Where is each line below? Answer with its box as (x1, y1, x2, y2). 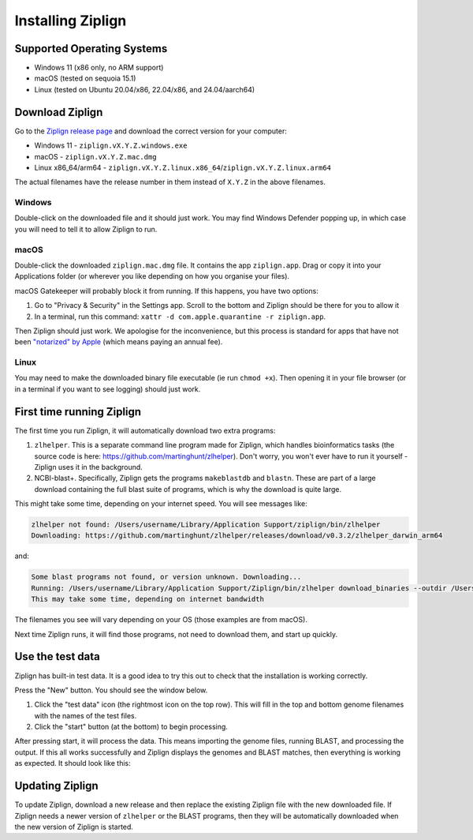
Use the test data (14, 650, 100, 663)
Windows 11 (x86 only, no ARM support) (34, 63, 164, 73)
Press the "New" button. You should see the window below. (14, 685, 208, 695)
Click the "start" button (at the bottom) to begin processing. (34, 722, 229, 732)
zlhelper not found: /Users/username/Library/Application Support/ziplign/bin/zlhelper (31, 520, 381, 529)
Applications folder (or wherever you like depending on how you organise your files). (14, 272, 290, 281)
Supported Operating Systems (14, 42, 168, 55)
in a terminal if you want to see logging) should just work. (14, 384, 201, 394)
